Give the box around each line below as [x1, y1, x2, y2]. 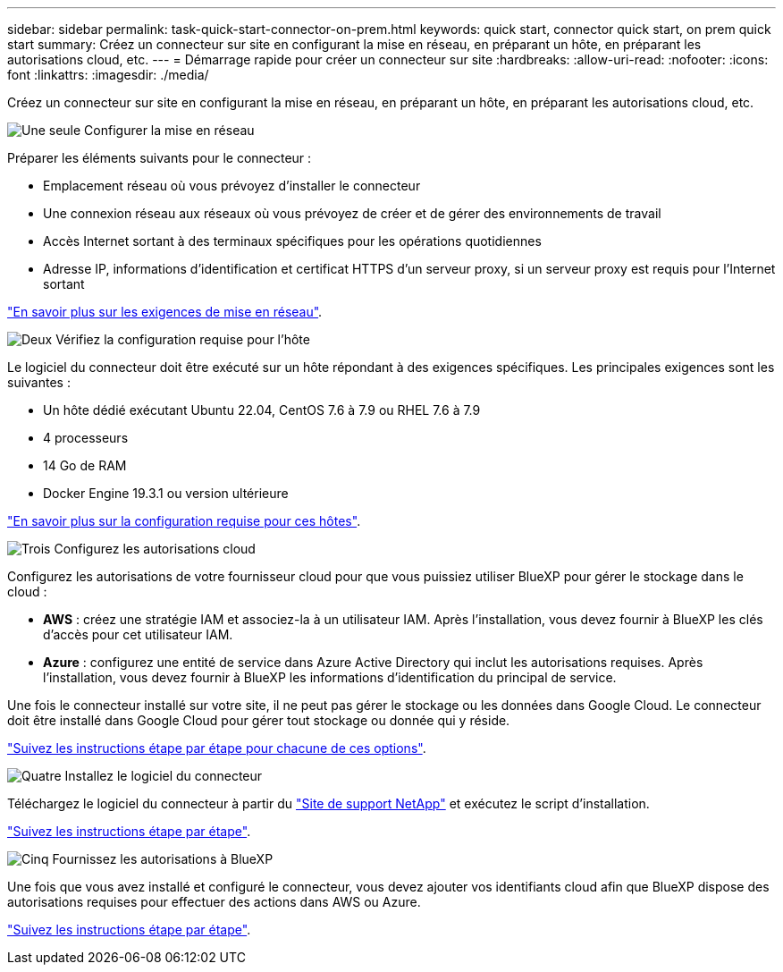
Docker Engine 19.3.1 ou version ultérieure [43, 486, 289, 501]
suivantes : [7, 375, 71, 390]
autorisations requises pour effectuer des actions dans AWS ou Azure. [7, 894, 421, 909]
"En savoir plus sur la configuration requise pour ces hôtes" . [7, 513, 361, 528]
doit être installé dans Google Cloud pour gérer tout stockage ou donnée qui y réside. [7, 713, 510, 728]
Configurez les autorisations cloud [54, 541, 256, 556]
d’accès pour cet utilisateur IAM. [43, 627, 233, 642]
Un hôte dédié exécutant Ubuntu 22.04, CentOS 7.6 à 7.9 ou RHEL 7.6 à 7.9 [43, 402, 481, 418]
